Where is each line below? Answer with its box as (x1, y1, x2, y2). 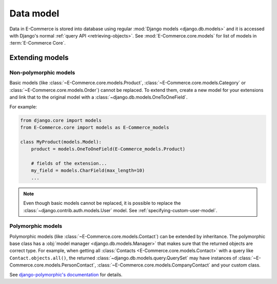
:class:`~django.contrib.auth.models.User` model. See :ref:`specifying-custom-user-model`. (23, 207, 217, 213)
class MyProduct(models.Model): (20, 139, 102, 145)
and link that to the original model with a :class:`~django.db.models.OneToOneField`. (9, 94, 188, 100)
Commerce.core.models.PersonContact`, (9, 262, 96, 268)
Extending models (9, 53, 69, 62)
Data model (9, 8, 60, 19)
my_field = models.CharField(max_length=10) (31, 167, 145, 174)
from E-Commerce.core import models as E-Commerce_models (20, 125, 169, 130)
